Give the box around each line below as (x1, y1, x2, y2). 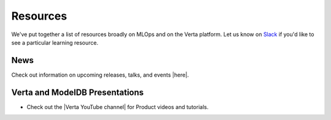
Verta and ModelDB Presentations (11, 87, 144, 97)
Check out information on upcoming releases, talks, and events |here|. (11, 71, 189, 78)
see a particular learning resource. (11, 39, 99, 46)
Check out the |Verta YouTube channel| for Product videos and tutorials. (26, 103, 208, 110)
